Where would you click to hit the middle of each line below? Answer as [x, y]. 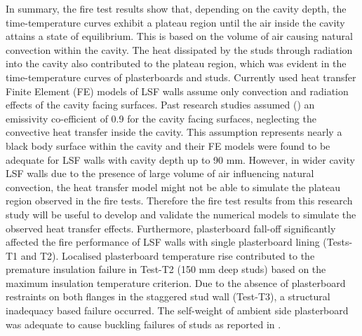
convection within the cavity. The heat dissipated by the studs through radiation [179, 49]
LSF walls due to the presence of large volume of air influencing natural [160, 173]
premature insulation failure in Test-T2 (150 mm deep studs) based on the [166, 269]
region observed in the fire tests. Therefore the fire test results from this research [179, 201]
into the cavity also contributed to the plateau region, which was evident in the [176, 63]
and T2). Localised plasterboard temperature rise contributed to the [168, 255]
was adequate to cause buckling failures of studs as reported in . [143, 324]
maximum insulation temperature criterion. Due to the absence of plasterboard [176, 282]
